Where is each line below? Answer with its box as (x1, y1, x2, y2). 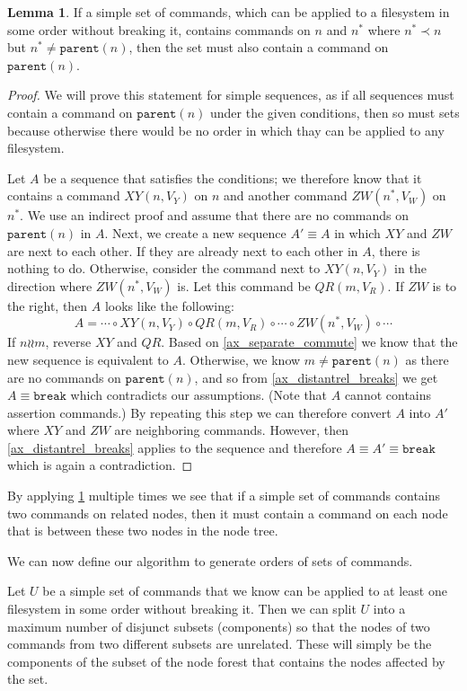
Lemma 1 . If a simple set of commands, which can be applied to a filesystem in (7, 3, 450, 21)
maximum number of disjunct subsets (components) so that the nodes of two (7, 616, 430, 635)
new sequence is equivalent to (7, 350, 169, 368)
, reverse (45, 332, 92, 351)
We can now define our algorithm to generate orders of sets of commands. (7, 551, 413, 570)
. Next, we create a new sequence (104, 223, 286, 242)
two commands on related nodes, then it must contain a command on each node (7, 503, 448, 522)
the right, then (7, 296, 88, 314)
